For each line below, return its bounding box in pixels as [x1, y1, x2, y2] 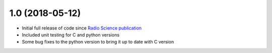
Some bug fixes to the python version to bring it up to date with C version [22, 39, 174, 45]
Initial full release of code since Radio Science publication [22, 25, 142, 31]
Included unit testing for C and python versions [22, 31, 120, 37]
